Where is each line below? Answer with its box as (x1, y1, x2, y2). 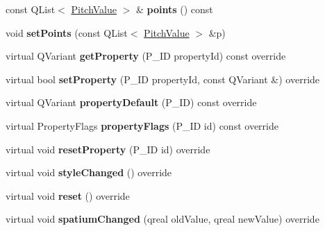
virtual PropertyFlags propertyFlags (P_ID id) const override (6, 118, 278, 132)
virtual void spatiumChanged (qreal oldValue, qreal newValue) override (6, 212, 319, 226)
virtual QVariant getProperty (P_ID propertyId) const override (6, 49, 286, 63)
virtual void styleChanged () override (6, 165, 172, 180)
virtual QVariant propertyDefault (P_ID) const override (6, 95, 257, 110)
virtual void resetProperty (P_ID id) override (6, 142, 210, 156)
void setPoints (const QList (6, 25, 128, 40)
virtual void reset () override (6, 188, 130, 203)
